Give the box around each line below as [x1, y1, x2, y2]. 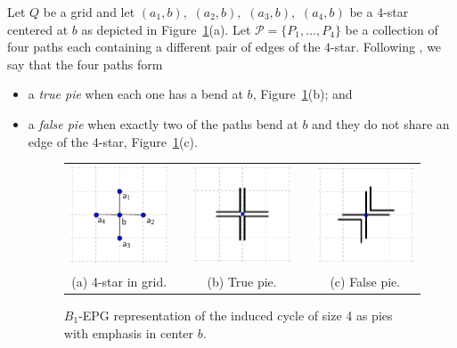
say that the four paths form [7, 54, 163, 73]
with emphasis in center [63, 323, 194, 342]
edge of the [28, 132, 89, 150]
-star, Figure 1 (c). [98, 132, 198, 150]
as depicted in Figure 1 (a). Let [81, 20, 251, 38]
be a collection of [345, 20, 438, 38]
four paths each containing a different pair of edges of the [7, 37, 321, 56]
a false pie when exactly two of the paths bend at [28, 114, 298, 133]
